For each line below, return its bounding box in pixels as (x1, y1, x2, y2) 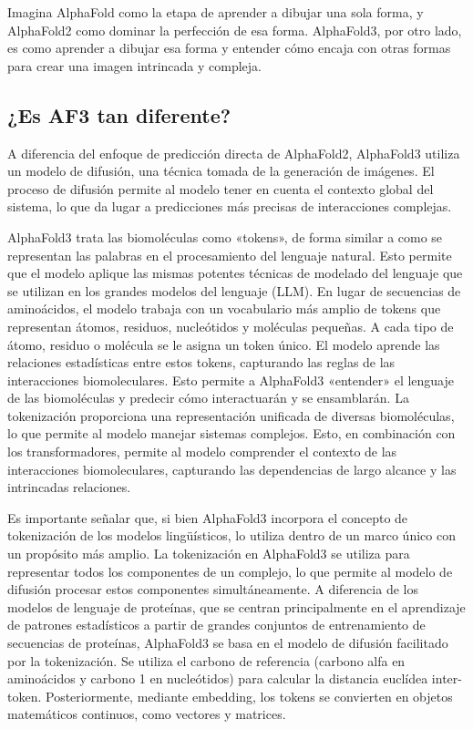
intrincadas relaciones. (7, 477, 131, 497)
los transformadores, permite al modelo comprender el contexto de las (7, 442, 397, 461)
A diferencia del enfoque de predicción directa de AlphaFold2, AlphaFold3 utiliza (7, 143, 460, 162)
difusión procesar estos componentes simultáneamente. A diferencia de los (7, 580, 418, 599)
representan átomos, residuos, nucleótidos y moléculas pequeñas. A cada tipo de (7, 316, 454, 335)
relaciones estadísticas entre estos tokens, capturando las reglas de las (7, 353, 396, 372)
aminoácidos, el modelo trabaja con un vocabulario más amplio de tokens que (7, 299, 441, 318)
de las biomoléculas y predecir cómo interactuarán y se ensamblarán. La (7, 388, 409, 407)
